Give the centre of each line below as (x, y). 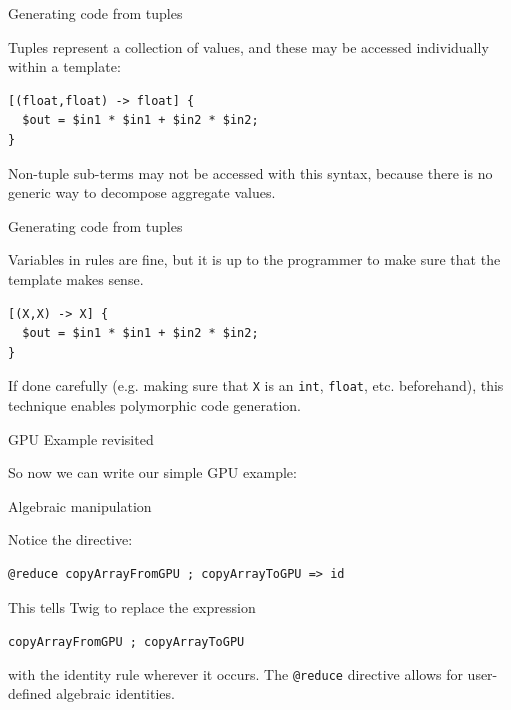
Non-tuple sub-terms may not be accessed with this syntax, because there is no (250, 172)
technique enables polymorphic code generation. (155, 404)
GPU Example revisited (81, 438)
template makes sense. (76, 278)
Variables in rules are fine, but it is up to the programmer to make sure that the (254, 259)
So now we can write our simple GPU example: (152, 472)
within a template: (64, 66)
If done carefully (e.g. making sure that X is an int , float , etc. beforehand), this (256, 385)
